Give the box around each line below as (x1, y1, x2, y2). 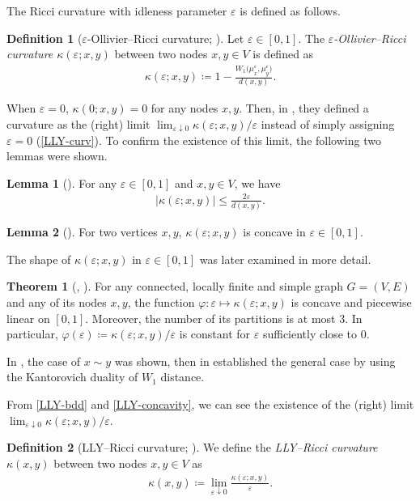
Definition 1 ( (6, 29, 83, 46)
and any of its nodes (6, 294, 107, 310)
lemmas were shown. (6, 147, 108, 164)
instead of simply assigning (261, 115, 395, 132)
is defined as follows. (240, 2, 341, 19)
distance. (160, 368, 205, 385)
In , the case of (6, 352, 81, 369)
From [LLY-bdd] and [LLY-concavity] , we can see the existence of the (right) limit (6, 395, 414, 412)
